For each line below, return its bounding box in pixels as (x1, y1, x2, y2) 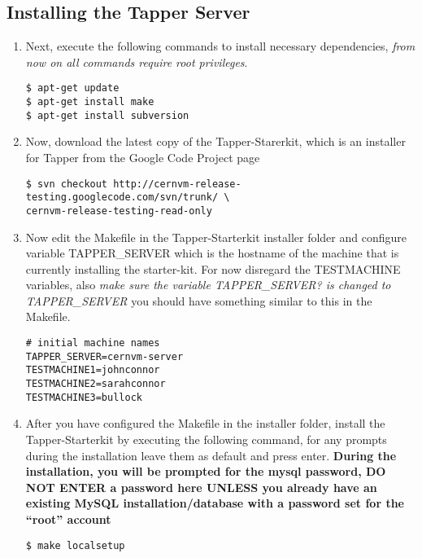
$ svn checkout (25, 178, 108, 190)
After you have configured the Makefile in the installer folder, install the (25, 415, 385, 432)
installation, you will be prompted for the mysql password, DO (25, 463, 386, 480)
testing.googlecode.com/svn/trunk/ (25, 191, 219, 204)
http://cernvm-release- (113, 178, 241, 190)
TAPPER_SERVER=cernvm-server (25, 350, 184, 362)
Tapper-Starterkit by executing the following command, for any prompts (25, 430, 387, 447)
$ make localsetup (25, 539, 125, 551)
